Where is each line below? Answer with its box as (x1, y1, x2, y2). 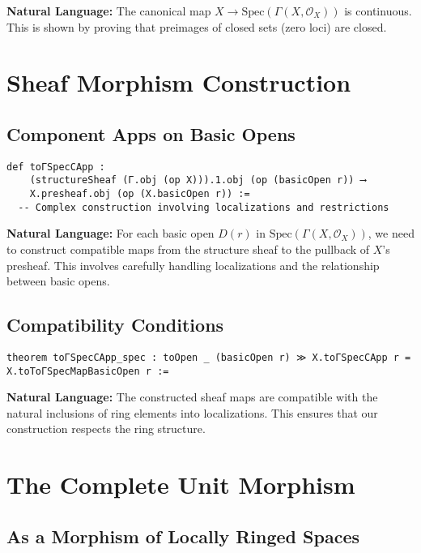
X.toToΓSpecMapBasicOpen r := (6, 365, 169, 377)
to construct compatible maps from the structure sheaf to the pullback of (6, 240, 370, 257)
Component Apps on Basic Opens (6, 121, 296, 146)
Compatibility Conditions (6, 312, 224, 337)
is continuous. (344, 2, 412, 19)
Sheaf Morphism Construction (6, 66, 351, 99)
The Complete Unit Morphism (6, 468, 355, 501)
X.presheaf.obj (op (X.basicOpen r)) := (29, 188, 250, 200)
